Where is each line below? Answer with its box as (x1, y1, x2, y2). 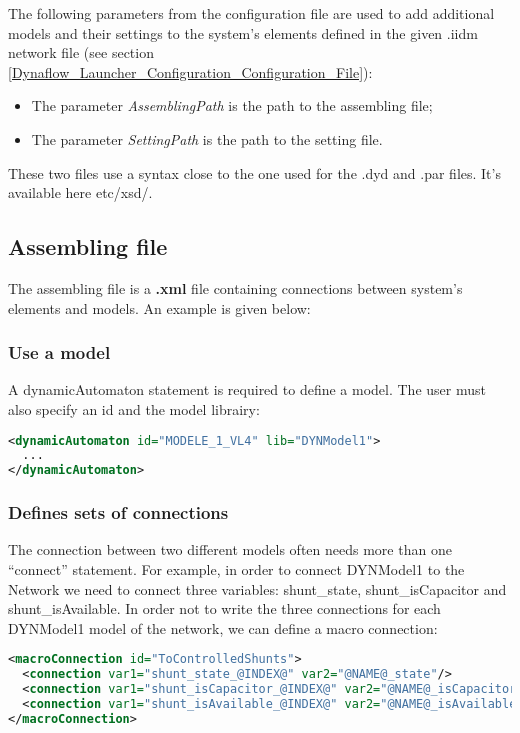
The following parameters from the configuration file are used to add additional (8, 3, 495, 23)
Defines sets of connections (8, 500, 229, 525)
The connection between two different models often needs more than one (8, 539, 452, 560)
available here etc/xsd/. (8, 182, 153, 203)
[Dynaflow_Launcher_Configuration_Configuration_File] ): (8, 61, 373, 82)
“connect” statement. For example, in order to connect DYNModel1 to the (8, 558, 465, 579)
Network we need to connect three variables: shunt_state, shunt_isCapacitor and (8, 578, 507, 599)
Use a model (8, 340, 111, 365)
